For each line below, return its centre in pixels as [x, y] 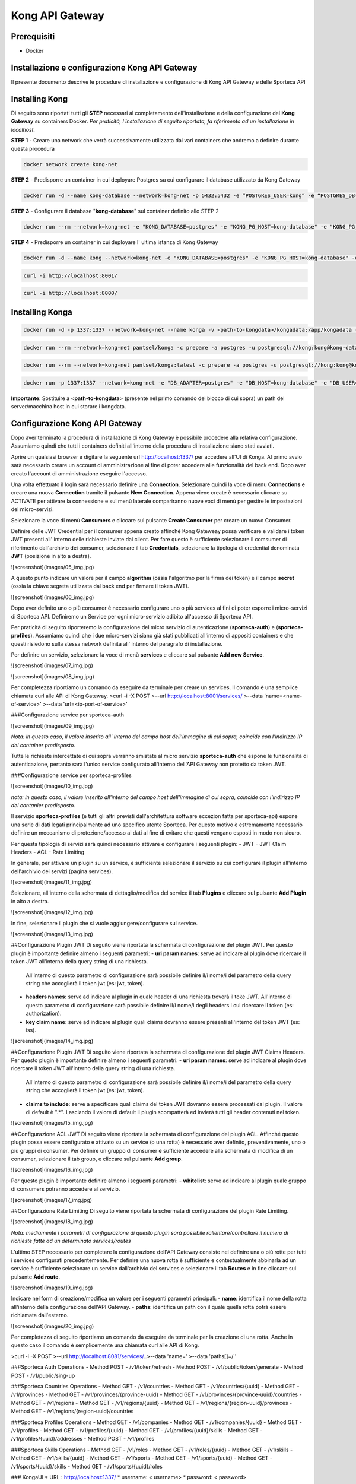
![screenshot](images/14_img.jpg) [52, 1041]
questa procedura [33, 149]
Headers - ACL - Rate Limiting [48, 852]
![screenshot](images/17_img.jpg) [51, 1200]
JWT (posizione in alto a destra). [51, 556]
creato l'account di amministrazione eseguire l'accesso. [79, 473]
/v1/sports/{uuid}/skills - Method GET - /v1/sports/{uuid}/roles [87, 1466]
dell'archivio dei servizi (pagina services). [62, 871]
